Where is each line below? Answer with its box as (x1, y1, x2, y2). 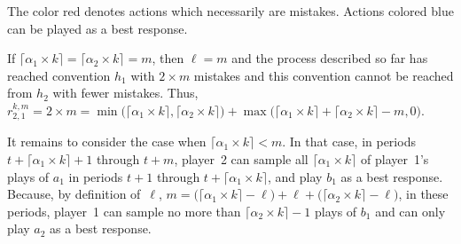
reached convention (7, 66, 111, 84)
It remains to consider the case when (7, 132, 207, 151)
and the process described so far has (231, 49, 428, 67)
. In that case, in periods (282, 132, 416, 151)
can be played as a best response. (7, 19, 188, 37)
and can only (375, 201, 446, 220)
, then (152, 49, 184, 67)
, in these (398, 185, 449, 203)
